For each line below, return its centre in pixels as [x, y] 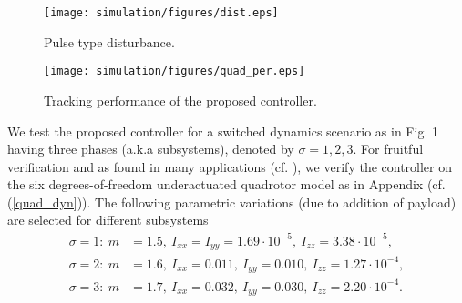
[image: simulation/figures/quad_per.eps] [175, 71]
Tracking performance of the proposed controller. [180, 100]
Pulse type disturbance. [109, 41]
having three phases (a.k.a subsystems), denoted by [151, 149]
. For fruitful [388, 149]
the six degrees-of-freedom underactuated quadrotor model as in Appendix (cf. [226, 184]
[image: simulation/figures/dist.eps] [161, 13]
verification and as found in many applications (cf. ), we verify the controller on [230, 166]
